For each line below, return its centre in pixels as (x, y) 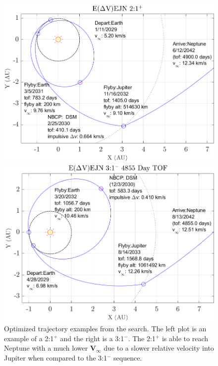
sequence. (128, 357)
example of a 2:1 (29, 338)
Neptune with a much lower (46, 348)
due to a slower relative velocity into (159, 348)
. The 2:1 (142, 338)
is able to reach (185, 338)
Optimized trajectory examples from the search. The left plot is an (105, 328)
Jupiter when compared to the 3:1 (55, 357)
